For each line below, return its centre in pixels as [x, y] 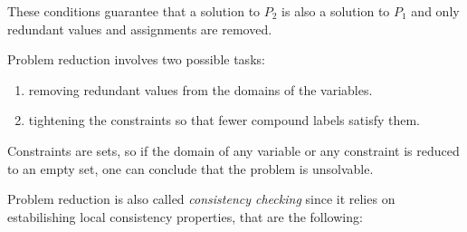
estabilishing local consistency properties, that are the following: [185, 216]
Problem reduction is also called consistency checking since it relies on [201, 199]
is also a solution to [336, 11]
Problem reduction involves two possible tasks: [136, 59]
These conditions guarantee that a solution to [134, 11]
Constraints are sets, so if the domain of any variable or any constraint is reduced [233, 150]
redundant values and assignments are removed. [140, 29]
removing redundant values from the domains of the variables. [200, 89]
